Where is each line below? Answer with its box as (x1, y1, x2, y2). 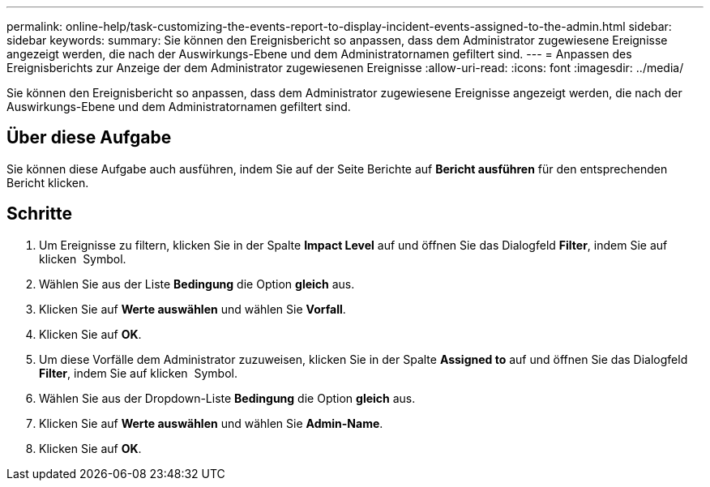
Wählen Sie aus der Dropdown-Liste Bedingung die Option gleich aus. (39, 391, 416, 405)
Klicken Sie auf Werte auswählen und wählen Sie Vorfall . (39, 301, 346, 316)
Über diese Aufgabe (6, 127, 172, 148)
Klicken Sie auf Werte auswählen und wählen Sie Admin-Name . (39, 416, 383, 430)
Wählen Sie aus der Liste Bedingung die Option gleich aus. (39, 276, 355, 291)
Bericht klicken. (6, 175, 89, 190)
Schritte (6, 203, 72, 224)
